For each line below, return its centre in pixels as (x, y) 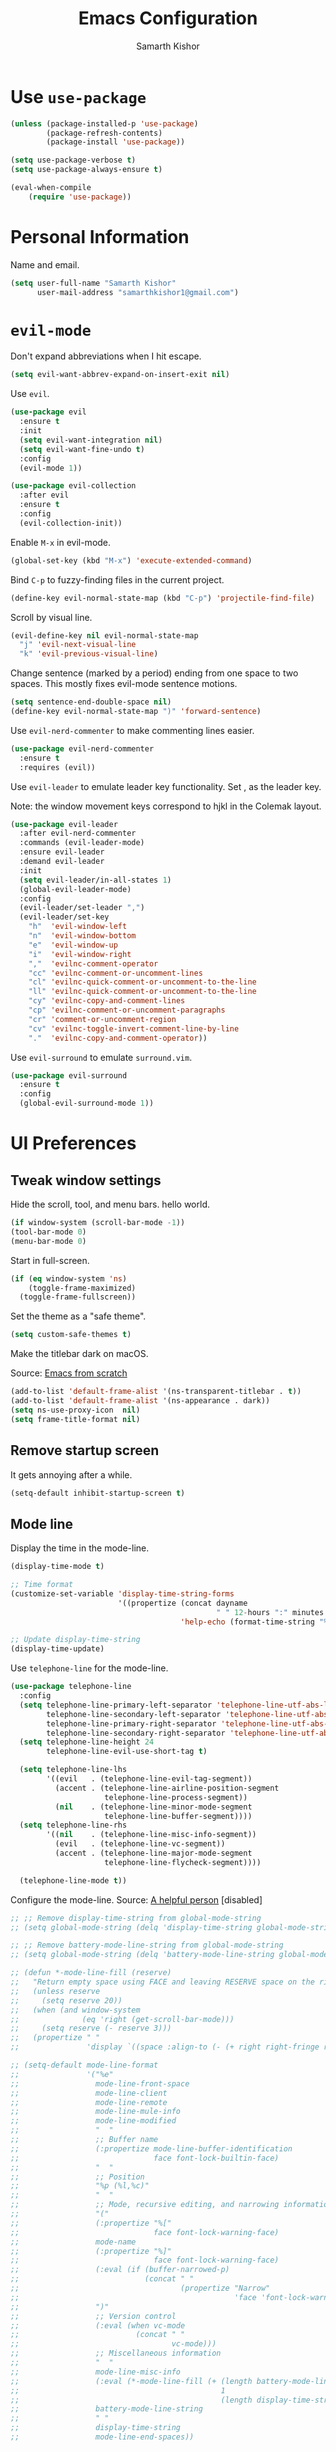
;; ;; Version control (93, 2316)
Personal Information (100, 237)
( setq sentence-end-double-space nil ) (91, 702)
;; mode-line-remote (89, 2102)
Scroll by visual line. (51, 617)
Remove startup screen (85, 1450)
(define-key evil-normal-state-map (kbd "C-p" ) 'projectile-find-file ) (162, 598)
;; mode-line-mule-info (96, 2112)
